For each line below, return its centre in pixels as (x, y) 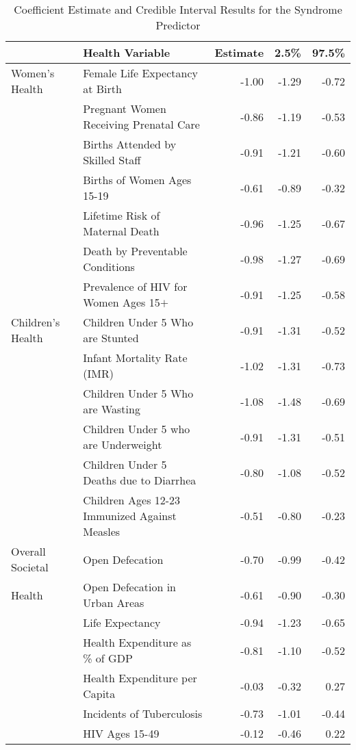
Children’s (36, 322)
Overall (28, 551)
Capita (99, 694)
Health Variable (127, 52)
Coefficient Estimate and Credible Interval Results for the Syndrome (178, 9)
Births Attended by (130, 144)
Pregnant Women (125, 108)
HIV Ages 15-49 (121, 733)
